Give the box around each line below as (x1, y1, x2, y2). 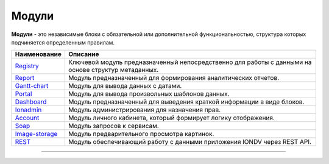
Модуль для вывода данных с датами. (68, 82, 182, 90)
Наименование (15, 50, 62, 59)
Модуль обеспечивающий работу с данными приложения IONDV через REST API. (68, 138, 312, 146)
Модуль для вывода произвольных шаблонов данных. (68, 90, 230, 98)
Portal (15, 90, 32, 98)
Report (15, 74, 35, 82)
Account (15, 113, 40, 122)
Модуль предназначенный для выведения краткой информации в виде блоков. (68, 98, 305, 106)
